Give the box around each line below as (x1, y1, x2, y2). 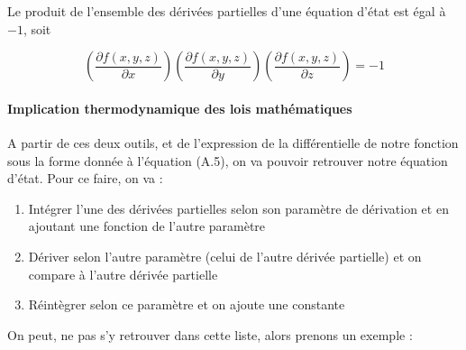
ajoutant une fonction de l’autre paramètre (28, 216, 266, 235)
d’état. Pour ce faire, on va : (7, 169, 163, 188)
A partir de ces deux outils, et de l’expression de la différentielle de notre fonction (7, 133, 459, 152)
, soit (23, 19, 51, 38)
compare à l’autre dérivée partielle (28, 264, 218, 283)
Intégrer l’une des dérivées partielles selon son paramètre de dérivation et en (28, 198, 449, 217)
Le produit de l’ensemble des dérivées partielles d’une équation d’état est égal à (7, 2, 446, 20)
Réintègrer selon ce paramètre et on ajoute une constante (28, 295, 345, 314)
